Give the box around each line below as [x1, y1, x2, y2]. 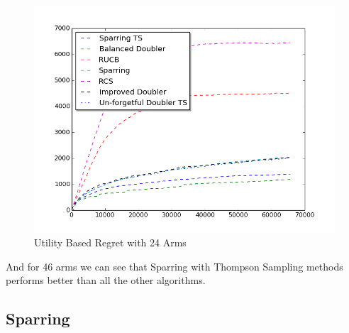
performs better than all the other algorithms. [6, 273, 206, 288]
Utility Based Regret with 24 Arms [34, 235, 187, 250]
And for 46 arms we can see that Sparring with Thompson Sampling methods [6, 258, 343, 273]
